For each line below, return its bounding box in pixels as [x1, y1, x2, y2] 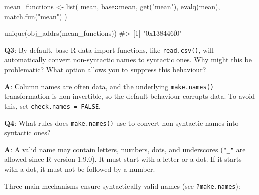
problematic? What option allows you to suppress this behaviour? [4, 64, 206, 75]
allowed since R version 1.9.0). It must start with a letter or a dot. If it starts [4, 154, 242, 164]
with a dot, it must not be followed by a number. [4, 164, 155, 174]
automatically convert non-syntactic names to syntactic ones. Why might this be [4, 54, 252, 65]
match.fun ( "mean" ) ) [4, 11, 67, 21]
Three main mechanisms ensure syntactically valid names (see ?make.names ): [4, 180, 240, 191]
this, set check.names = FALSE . [4, 100, 101, 111]
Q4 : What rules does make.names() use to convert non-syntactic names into [4, 117, 239, 128]
